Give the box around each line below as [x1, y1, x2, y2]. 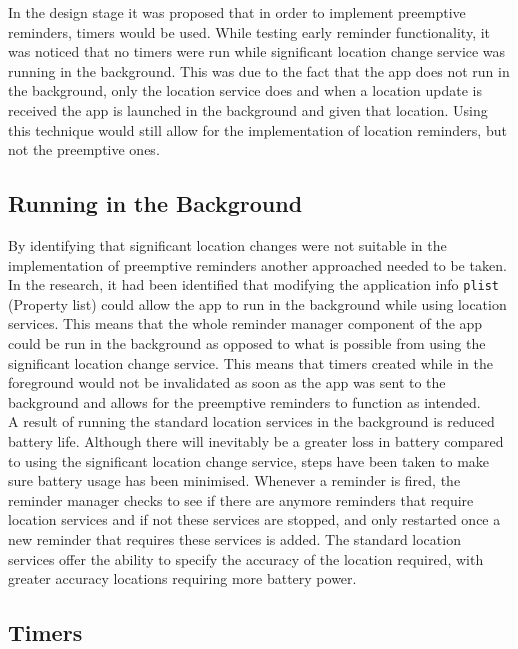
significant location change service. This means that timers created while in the [8, 352, 494, 373]
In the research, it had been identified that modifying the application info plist [8, 274, 500, 295]
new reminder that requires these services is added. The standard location [8, 528, 461, 549]
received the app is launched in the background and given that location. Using [8, 99, 488, 120]
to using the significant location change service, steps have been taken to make [8, 450, 490, 471]
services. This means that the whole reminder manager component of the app [8, 313, 483, 334]
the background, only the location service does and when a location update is [8, 80, 482, 101]
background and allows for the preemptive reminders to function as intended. [8, 391, 481, 412]
